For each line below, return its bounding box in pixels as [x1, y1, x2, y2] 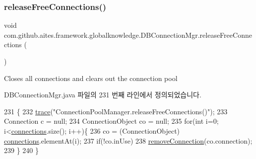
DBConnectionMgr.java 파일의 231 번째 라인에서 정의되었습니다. [4, 89, 201, 100]
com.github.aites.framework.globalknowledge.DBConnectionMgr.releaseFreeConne [4, 29, 252, 40]
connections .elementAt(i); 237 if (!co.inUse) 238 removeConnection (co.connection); [4, 135, 253, 146]
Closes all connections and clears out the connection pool [4, 73, 178, 83]
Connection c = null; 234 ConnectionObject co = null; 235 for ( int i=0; [4, 116, 219, 126]
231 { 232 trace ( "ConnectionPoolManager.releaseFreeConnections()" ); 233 [4, 106, 228, 116]
